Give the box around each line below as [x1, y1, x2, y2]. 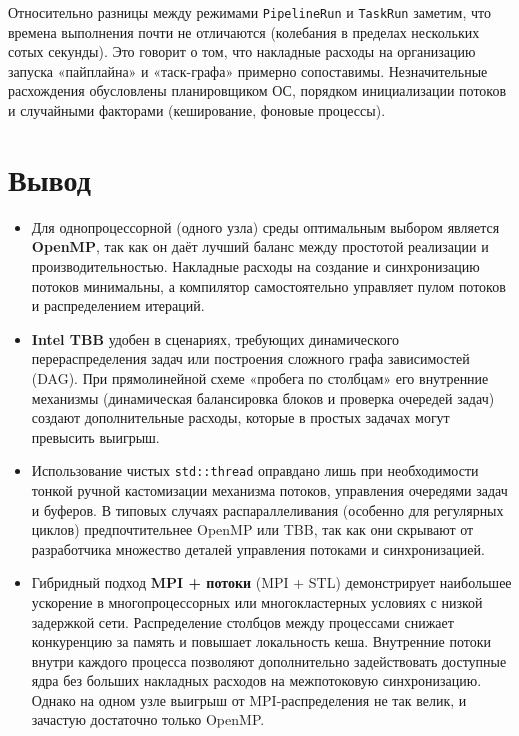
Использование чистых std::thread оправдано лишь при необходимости [31, 460, 479, 481]
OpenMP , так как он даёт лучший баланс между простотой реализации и [31, 236, 489, 257]
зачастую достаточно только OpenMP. [31, 709, 265, 730]
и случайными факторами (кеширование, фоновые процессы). [8, 100, 386, 121]
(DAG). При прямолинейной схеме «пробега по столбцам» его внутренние [31, 367, 489, 388]
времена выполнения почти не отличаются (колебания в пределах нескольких [8, 21, 480, 42]
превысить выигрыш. [31, 426, 160, 447]
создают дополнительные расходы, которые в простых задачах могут [31, 407, 450, 428]
